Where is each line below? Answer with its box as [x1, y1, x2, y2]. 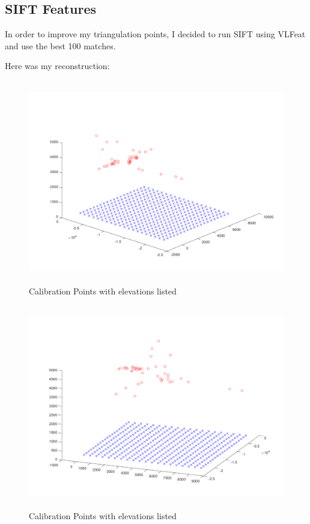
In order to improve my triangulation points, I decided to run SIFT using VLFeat [5, 28, 306, 40]
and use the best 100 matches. [5, 39, 116, 52]
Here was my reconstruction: [5, 59, 110, 72]
